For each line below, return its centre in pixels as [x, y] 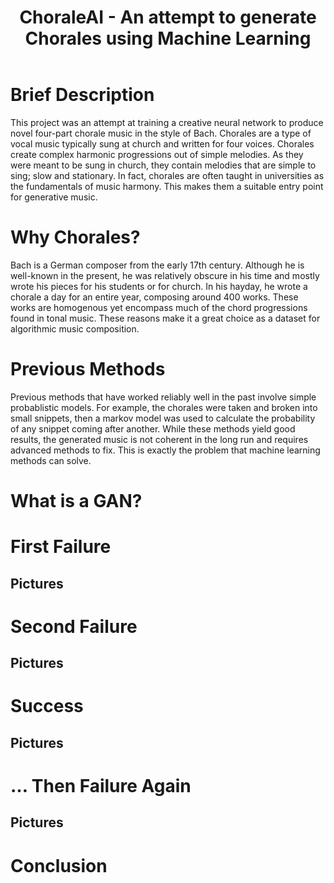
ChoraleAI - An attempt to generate [168, 17]
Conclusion [59, 865]
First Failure [61, 547]
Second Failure [74, 626]
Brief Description [82, 95]
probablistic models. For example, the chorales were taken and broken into [164, 407]
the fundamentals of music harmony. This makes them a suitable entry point [167, 186]
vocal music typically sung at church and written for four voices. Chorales [162, 143]
